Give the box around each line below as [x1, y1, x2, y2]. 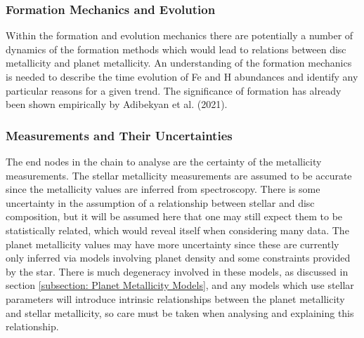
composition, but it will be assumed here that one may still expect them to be [6, 209, 343, 224]
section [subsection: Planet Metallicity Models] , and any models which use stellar [6, 278, 354, 292]
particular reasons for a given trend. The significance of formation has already [6, 83, 342, 97]
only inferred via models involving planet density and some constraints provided [6, 250, 351, 265]
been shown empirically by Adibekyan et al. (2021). [6, 97, 228, 111]
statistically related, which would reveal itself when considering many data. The [6, 222, 349, 237]
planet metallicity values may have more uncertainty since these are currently [6, 236, 339, 251]
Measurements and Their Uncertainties [6, 126, 233, 144]
